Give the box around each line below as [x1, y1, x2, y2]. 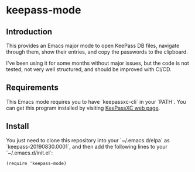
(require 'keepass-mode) [6, 160, 67, 166]
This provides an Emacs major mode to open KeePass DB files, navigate [6, 42, 180, 49]
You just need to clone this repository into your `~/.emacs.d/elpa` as [6, 136, 170, 143]
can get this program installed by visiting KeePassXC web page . [6, 104, 160, 111]
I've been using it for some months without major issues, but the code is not [6, 59, 189, 66]
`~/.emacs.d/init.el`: [6, 149, 53, 156]
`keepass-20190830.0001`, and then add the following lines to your [6, 143, 168, 150]
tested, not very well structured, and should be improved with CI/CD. [6, 66, 172, 73]
